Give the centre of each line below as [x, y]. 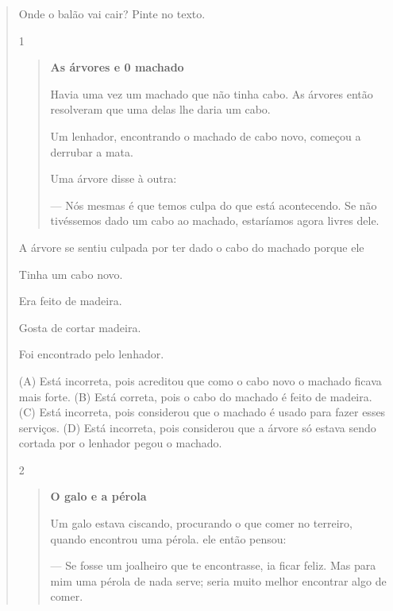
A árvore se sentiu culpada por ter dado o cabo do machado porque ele [191, 247]
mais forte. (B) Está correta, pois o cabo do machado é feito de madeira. [195, 396]
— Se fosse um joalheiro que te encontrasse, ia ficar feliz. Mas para [213, 565]
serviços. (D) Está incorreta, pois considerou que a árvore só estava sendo [197, 427]
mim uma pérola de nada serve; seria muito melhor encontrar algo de [218, 580]
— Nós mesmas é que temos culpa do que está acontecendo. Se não [214, 205]
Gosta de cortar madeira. [80, 327]
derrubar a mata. [92, 151]
